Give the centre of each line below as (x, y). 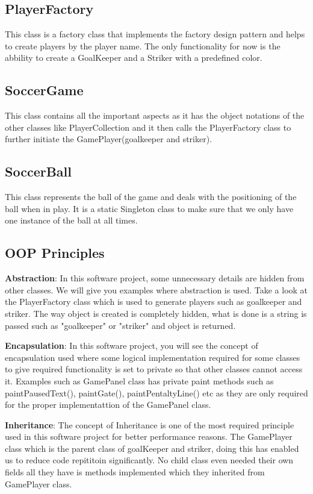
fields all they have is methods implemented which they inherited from (135, 472)
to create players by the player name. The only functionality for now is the (143, 45)
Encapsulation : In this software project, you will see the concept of (132, 345)
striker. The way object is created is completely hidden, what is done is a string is (156, 313)
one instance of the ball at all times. (71, 220)
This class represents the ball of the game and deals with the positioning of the (151, 197)
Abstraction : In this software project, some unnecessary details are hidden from (155, 278)
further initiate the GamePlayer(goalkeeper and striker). (109, 139)
